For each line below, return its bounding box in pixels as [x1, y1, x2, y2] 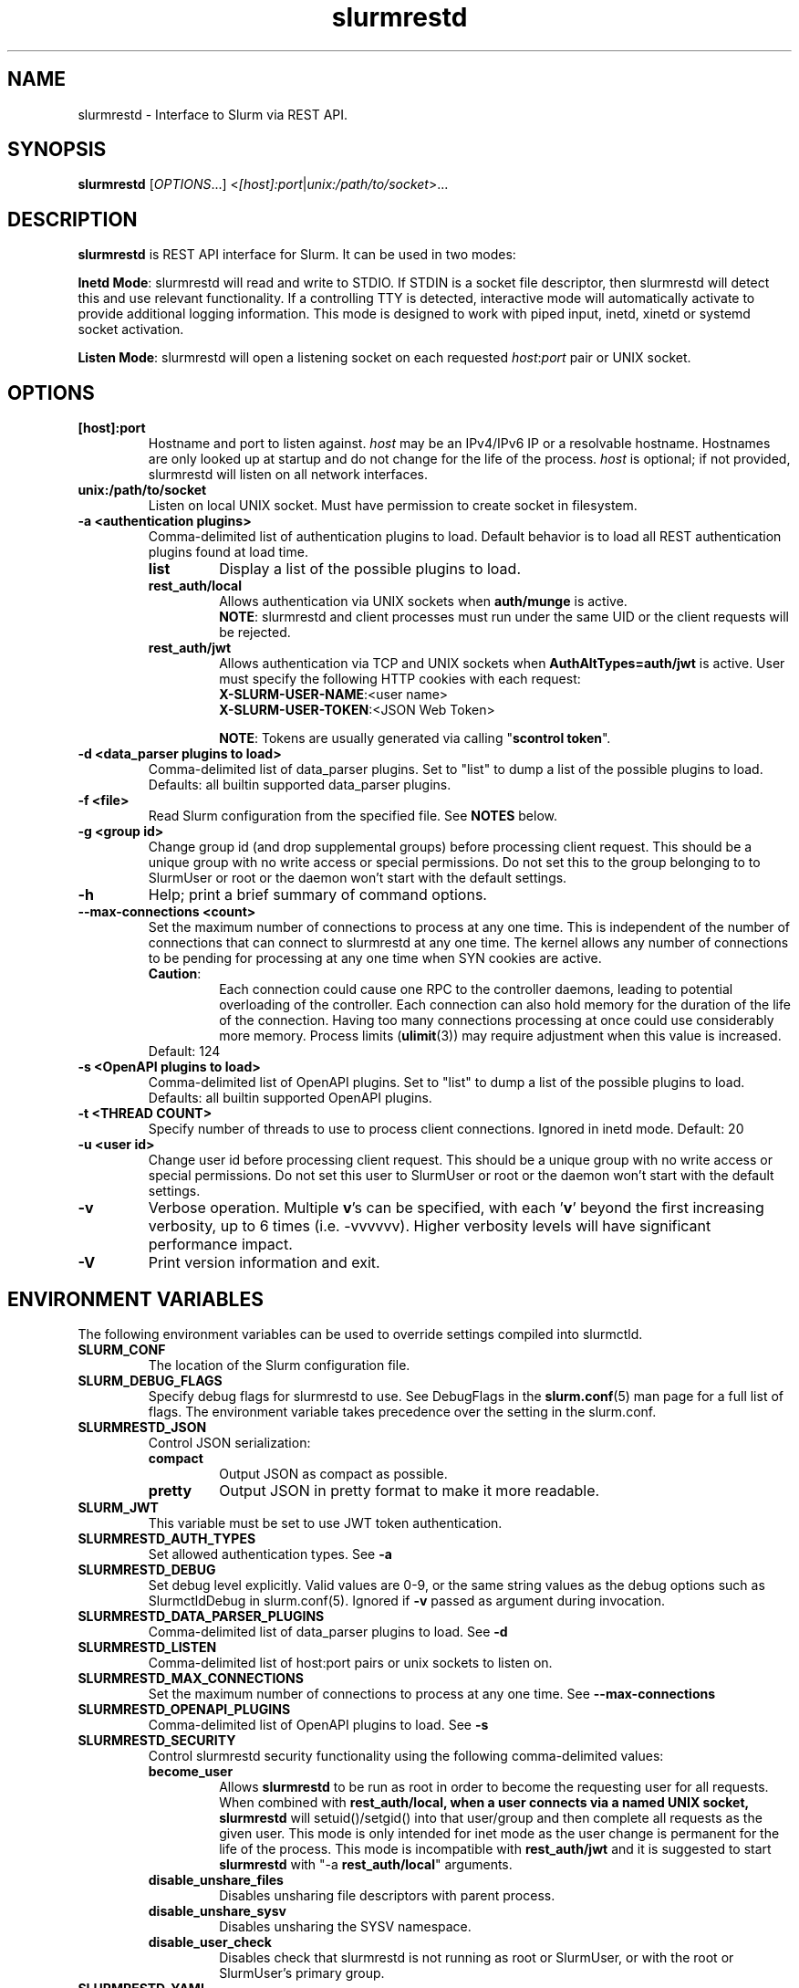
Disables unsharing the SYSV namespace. [219, 1918, 472, 1934]
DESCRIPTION [7, 207, 138, 231]
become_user [148, 1763, 233, 1779]
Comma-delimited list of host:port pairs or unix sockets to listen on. [148, 1654, 553, 1670]
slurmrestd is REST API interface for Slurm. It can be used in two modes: [78, 246, 516, 263]
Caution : [148, 966, 202, 982]
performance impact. [148, 1235, 293, 1254]
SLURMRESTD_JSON [78, 1418, 207, 1435]
